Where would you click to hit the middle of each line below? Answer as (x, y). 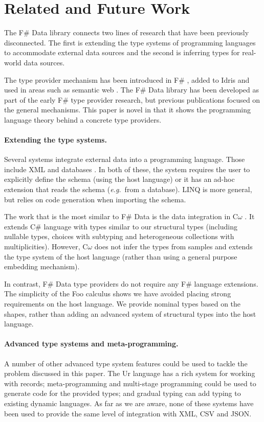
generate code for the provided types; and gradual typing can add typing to (123, 393)
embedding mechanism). (42, 266)
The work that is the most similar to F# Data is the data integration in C (121, 216)
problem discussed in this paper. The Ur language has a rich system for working (130, 373)
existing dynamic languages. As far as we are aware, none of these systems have (129, 403)
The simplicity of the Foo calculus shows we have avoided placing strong (118, 294)
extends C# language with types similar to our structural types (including (121, 226)
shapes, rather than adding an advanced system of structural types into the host (130, 313)
